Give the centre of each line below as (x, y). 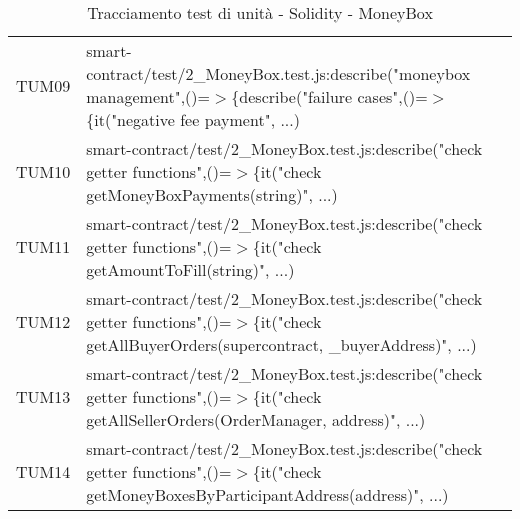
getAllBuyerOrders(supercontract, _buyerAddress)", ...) (281, 344)
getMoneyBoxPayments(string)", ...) (212, 194)
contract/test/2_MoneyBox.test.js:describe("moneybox (278, 73)
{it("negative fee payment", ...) (193, 119)
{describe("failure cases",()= (329, 96)
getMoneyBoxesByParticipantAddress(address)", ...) (267, 494)
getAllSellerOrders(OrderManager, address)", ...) (256, 419)
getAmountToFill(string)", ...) (190, 269)
